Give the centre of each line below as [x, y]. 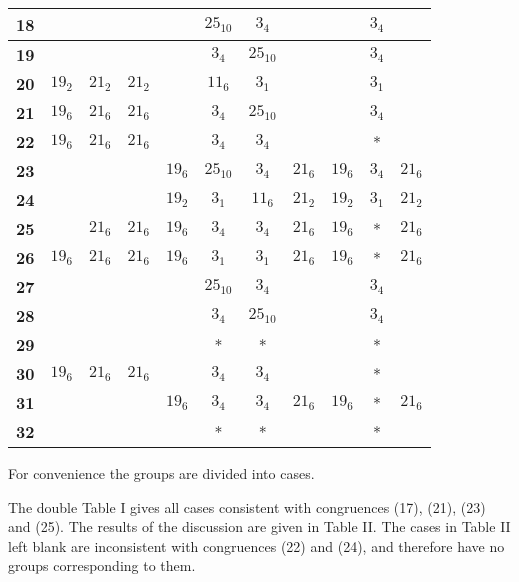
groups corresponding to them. [102, 565]
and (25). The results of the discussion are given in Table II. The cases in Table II [259, 526]
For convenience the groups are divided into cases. [161, 473]
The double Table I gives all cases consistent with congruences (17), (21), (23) [247, 506]
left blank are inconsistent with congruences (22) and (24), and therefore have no [256, 545]
